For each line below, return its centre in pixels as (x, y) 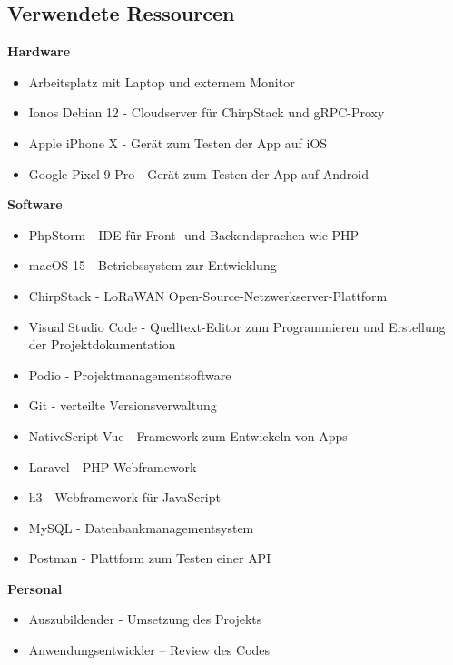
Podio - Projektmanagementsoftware (130, 374)
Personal (35, 588)
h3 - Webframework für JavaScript (124, 497)
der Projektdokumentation (102, 344)
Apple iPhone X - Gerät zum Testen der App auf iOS (178, 142)
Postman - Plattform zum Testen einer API (150, 558)
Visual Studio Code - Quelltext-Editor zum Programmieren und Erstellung (237, 326)
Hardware (39, 51)
